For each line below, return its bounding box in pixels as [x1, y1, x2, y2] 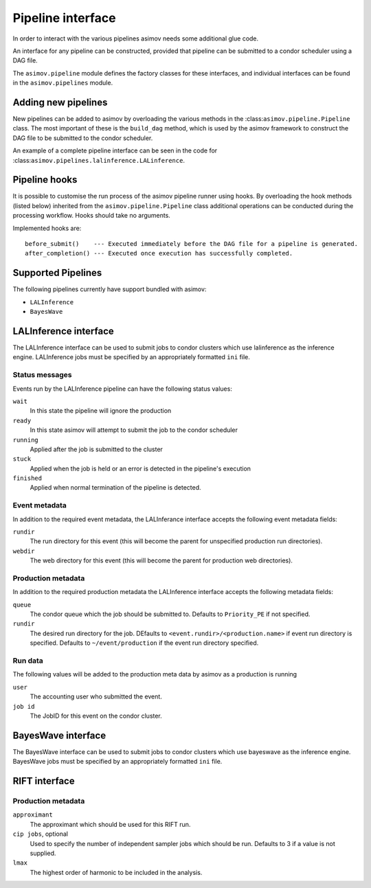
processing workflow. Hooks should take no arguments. [12, 212, 171, 220]
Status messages [12, 370, 72, 380]
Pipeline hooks [12, 174, 78, 185]
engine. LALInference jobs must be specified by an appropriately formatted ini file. [12, 353, 250, 361]
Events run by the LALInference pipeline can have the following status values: [12, 385, 233, 393]
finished [12, 475, 43, 482]
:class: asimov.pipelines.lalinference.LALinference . [12, 156, 185, 164]
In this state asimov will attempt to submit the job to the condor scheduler [30, 426, 238, 434]
